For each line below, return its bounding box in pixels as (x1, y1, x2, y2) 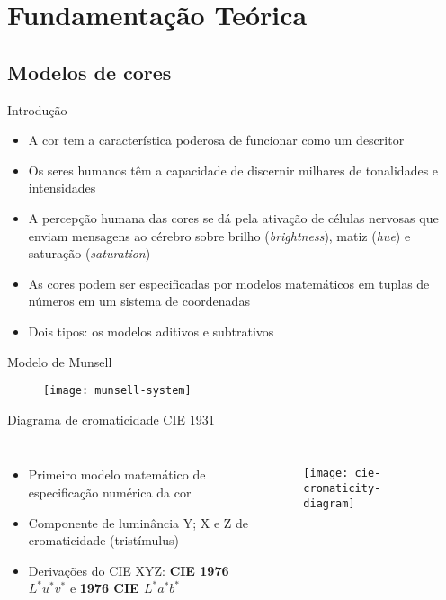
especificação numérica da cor (28, 482, 192, 501)
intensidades (28, 178, 96, 197)
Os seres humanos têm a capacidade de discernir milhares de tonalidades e (28, 160, 439, 179)
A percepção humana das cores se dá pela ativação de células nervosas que (28, 208, 439, 227)
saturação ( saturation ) (28, 244, 151, 263)
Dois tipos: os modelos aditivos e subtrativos (28, 321, 274, 340)
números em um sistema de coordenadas (28, 291, 250, 310)
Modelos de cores (7, 58, 172, 85)
